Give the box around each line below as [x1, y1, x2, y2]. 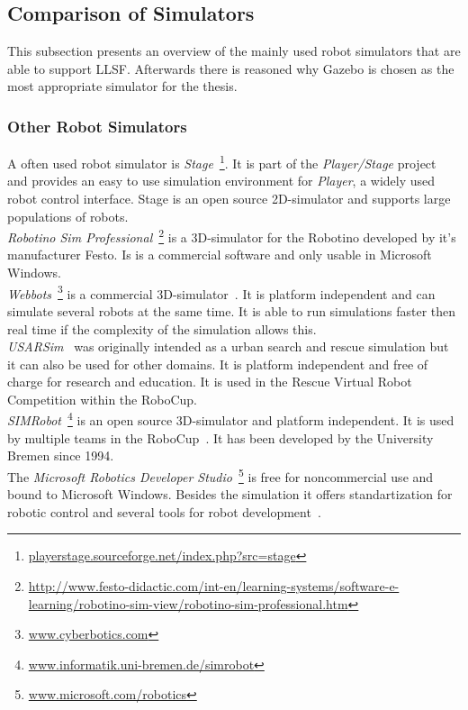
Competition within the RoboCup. [7, 389, 198, 408]
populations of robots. [7, 206, 129, 225]
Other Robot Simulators [7, 114, 187, 137]
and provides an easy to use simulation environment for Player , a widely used [7, 171, 436, 190]
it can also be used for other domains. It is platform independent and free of [7, 354, 428, 373]
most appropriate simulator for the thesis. [7, 77, 238, 96]
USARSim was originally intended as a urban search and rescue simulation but [7, 337, 449, 356]
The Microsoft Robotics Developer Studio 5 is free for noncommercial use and [7, 464, 434, 486]
